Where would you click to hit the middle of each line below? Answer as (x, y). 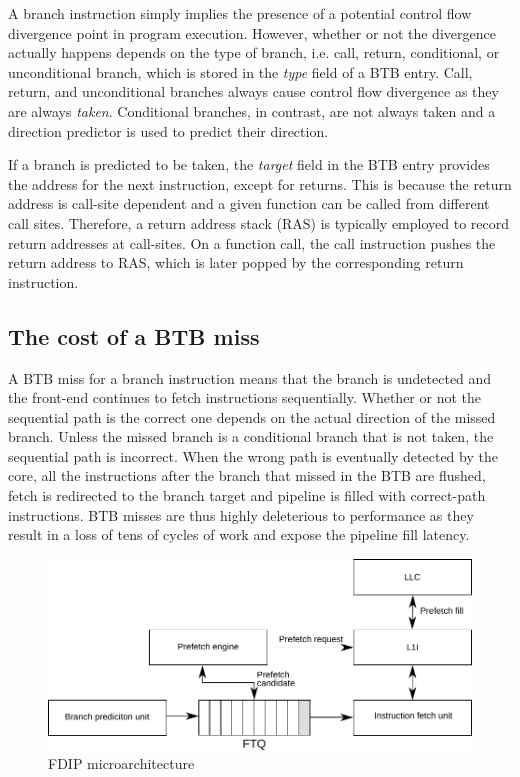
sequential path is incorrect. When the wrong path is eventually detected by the (253, 455)
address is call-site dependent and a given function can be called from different (249, 203)
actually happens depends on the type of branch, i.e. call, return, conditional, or (254, 52)
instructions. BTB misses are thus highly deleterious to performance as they (241, 514)
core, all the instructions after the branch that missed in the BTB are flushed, (247, 475)
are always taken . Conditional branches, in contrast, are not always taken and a (252, 110)
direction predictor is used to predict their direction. (168, 130)
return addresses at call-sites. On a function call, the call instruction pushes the (252, 242)
